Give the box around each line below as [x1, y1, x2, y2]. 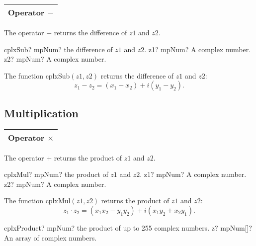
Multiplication [4, 105, 79, 120]
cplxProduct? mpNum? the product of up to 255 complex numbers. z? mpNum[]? [4, 222, 252, 233]
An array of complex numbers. [4, 232, 97, 243]
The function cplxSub [4, 70, 70, 81]
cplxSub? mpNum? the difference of [4, 44, 113, 54]
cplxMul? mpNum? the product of [4, 169, 108, 179]
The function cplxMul [4, 195, 71, 206]
